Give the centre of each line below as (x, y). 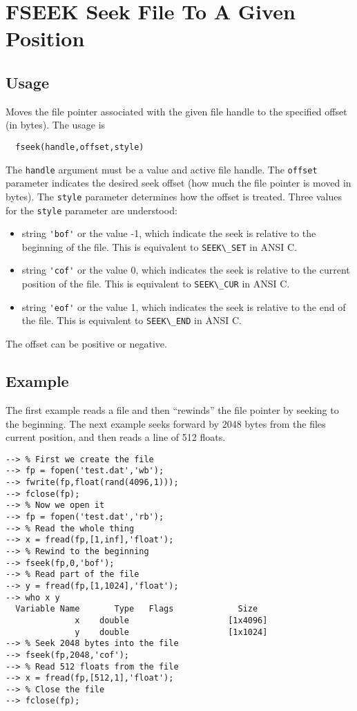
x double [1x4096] (171, 620)
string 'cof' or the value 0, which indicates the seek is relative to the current (186, 270)
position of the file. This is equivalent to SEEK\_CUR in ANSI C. (156, 284)
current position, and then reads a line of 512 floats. (116, 437)
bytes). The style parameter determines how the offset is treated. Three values (174, 196)
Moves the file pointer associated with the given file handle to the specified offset (176, 111)
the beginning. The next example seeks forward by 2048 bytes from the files (166, 423)
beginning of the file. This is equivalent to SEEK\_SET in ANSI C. (160, 246)
